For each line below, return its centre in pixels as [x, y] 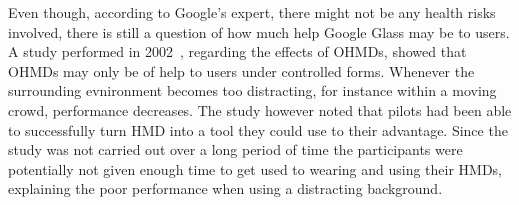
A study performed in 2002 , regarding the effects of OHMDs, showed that [237, 51]
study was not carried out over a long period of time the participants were [235, 149]
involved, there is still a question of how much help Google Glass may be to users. [259, 31]
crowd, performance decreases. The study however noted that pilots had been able [260, 109]
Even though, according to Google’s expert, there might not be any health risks [252, 12]
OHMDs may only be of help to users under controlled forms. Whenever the [241, 70]
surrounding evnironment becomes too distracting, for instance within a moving [252, 90]
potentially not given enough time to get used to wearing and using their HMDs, [255, 168]
